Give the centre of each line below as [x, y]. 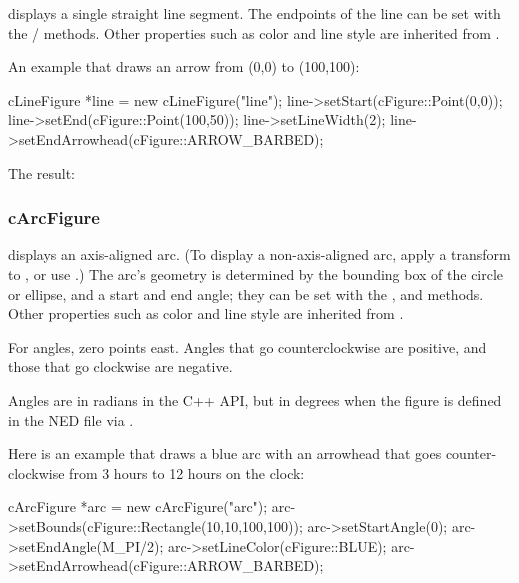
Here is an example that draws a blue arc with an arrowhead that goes [225, 453]
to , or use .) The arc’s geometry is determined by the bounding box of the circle [256, 273]
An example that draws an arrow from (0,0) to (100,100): [184, 66]
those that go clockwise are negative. [120, 366]
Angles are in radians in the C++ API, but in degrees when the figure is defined [255, 399]
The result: [42, 172]
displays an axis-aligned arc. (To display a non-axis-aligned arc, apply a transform [259, 254]
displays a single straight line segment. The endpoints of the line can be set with [254, 13]
